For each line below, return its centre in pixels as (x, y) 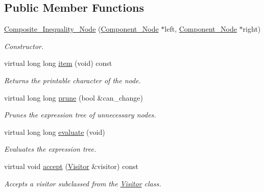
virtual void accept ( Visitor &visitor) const (71, 166)
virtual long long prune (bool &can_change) (74, 97)
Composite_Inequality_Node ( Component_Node (81, 29)
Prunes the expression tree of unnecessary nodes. (80, 115)
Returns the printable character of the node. (73, 80)
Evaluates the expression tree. (50, 149)
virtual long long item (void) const (58, 63)
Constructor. (24, 46)
